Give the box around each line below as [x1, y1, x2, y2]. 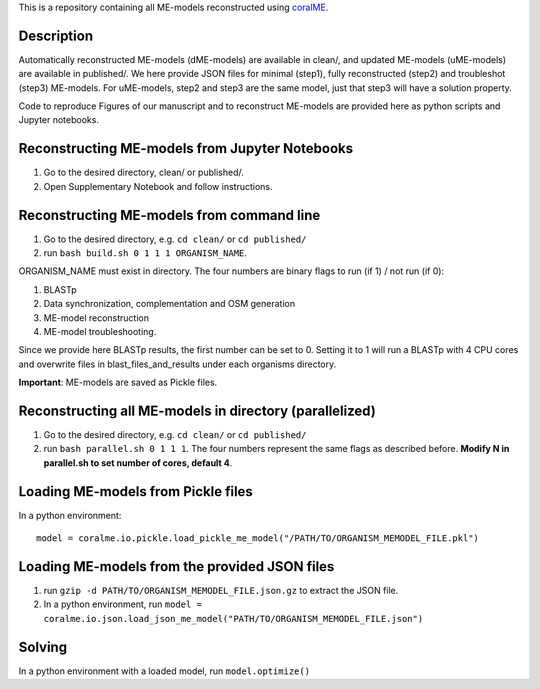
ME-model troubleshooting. [43, 326, 157, 338]
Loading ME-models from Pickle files [18, 483, 254, 500]
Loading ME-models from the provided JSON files [18, 558, 335, 575]
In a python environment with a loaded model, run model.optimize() [18, 665, 310, 677]
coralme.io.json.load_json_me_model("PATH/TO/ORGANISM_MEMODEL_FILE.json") [43, 613, 424, 624]
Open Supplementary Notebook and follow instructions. [43, 180, 274, 192]
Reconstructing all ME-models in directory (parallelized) [18, 403, 377, 419]
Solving [18, 638, 68, 655]
